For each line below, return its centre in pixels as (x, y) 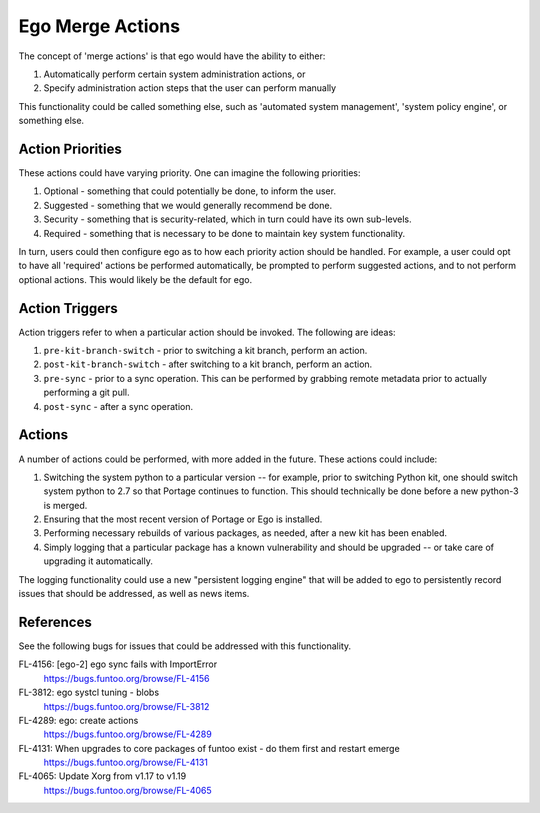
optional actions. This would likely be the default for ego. (135, 279)
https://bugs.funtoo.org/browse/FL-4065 (127, 790)
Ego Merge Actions (99, 26)
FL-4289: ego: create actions (78, 720)
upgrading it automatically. (98, 561)
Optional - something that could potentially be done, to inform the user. (190, 191)
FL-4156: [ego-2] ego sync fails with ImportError (118, 664)
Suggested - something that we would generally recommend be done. (188, 205)
